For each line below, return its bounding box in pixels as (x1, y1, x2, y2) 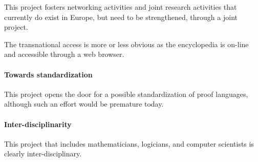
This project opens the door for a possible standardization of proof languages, (4, 88, 248, 99)
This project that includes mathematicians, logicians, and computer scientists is (4, 138, 254, 149)
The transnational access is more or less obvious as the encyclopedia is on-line (4, 38, 249, 49)
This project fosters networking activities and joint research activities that (4, 2, 237, 12)
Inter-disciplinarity (4, 118, 72, 129)
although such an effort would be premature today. (4, 98, 164, 109)
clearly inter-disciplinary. (4, 148, 82, 159)
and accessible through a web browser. (4, 49, 124, 59)
